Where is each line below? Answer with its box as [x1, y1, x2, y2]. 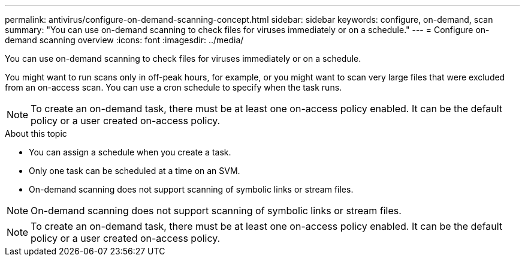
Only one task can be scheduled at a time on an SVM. [29, 166, 240, 176]
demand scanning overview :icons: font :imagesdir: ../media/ [5, 35, 244, 45]
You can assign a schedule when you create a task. [29, 147, 231, 157]
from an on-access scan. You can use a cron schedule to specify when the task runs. [5, 82, 342, 92]
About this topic [5, 128, 67, 139]
